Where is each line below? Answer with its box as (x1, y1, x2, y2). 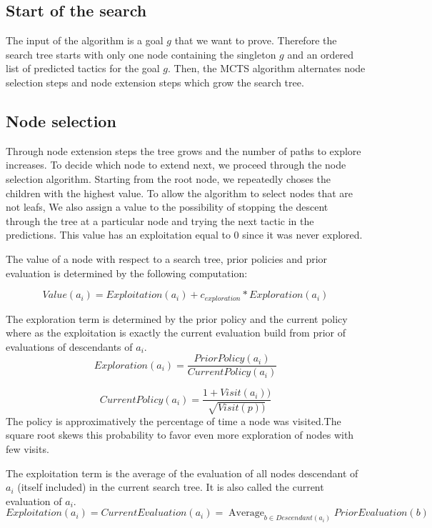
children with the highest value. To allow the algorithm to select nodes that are (6, 185, 353, 200)
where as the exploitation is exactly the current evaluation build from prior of (6, 325, 346, 340)
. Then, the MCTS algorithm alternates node (168, 61, 366, 76)
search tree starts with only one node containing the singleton (6, 46, 276, 61)
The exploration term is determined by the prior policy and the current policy (6, 311, 348, 326)
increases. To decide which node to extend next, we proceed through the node (6, 157, 346, 172)
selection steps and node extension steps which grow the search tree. (6, 74, 304, 89)
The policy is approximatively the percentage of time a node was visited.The (6, 413, 341, 428)
